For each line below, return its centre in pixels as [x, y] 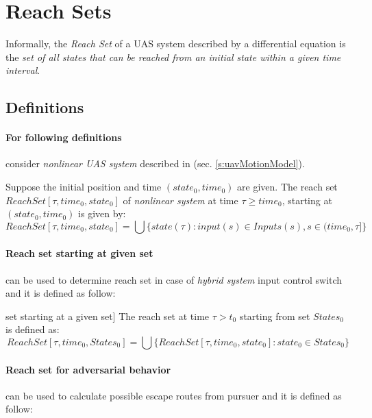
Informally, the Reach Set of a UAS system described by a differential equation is [176, 44]
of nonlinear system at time [181, 200]
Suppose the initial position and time [84, 187]
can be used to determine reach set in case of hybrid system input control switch [174, 279]
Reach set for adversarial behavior [88, 369]
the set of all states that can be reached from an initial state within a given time [173, 57]
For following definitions [64, 137]
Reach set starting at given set [79, 253]
